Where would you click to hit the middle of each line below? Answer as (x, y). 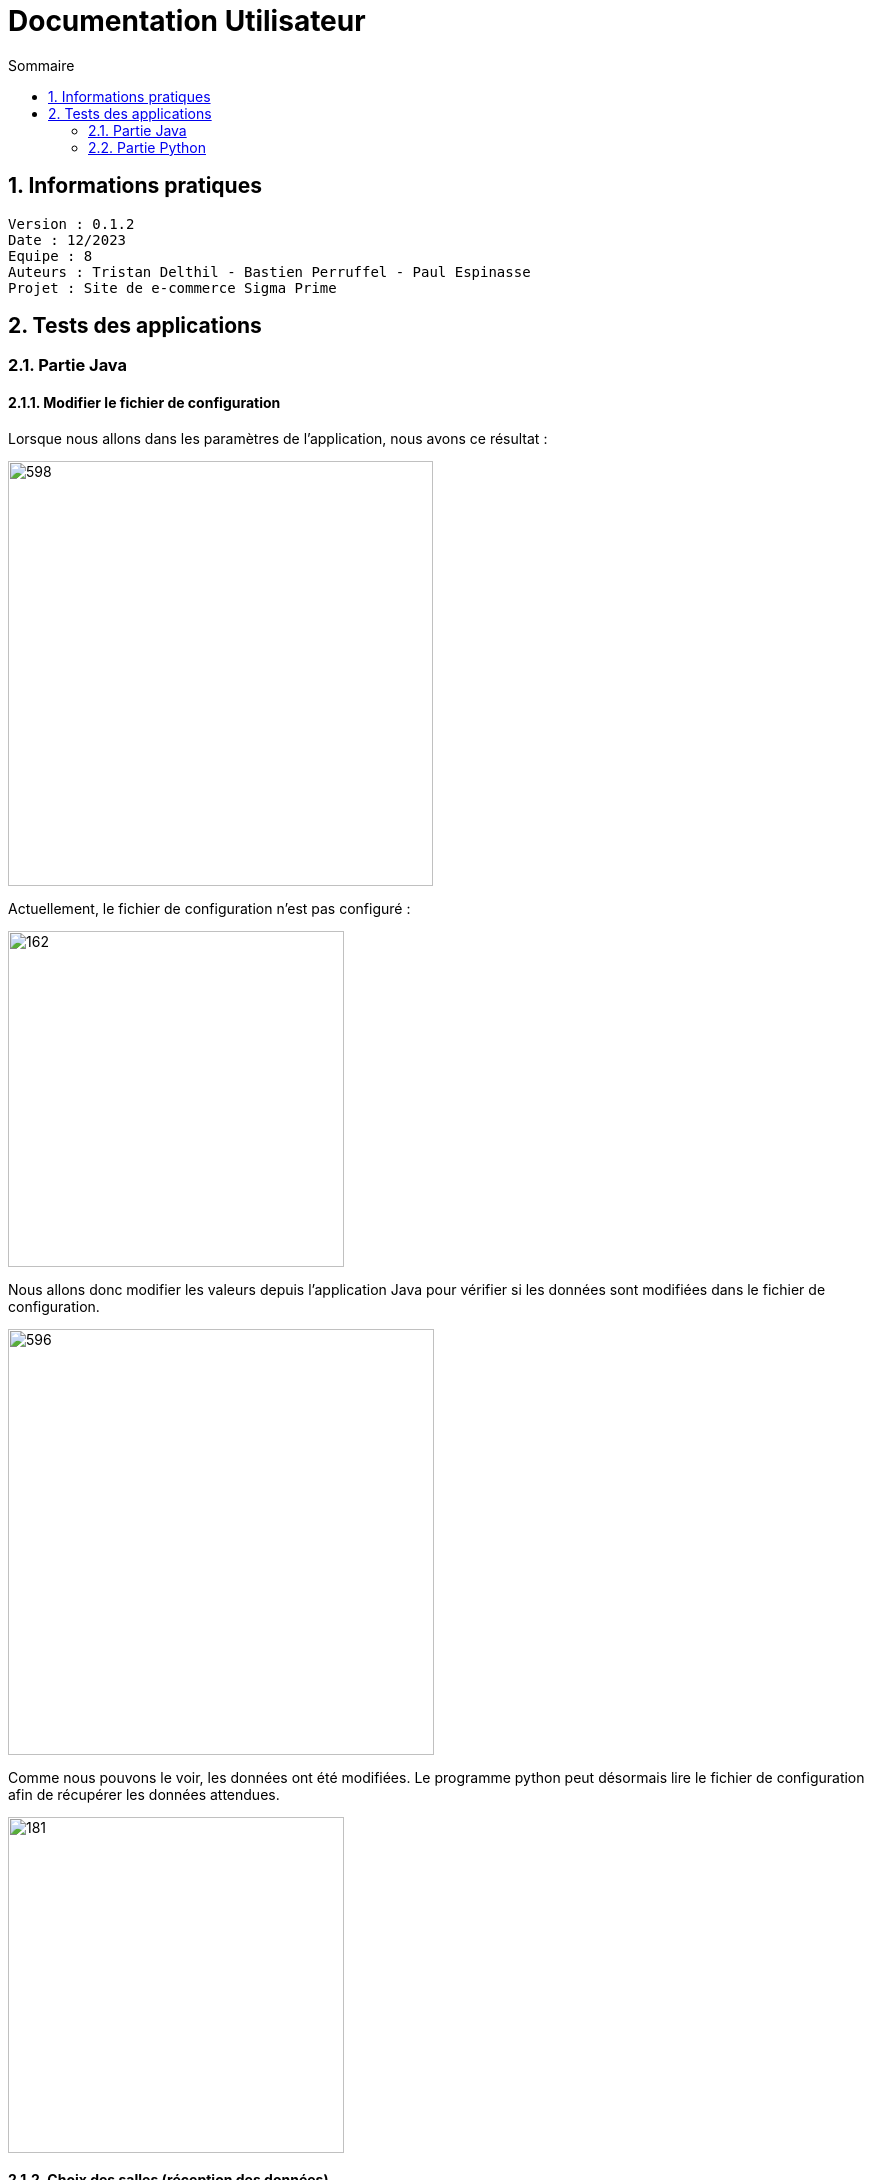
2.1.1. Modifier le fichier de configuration (144, 403)
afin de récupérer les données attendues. (144, 1794)
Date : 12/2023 (67, 239)
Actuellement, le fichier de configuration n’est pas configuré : (209, 908)
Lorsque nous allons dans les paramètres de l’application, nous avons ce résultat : (278, 438)
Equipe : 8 (50, 255)
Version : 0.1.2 (71, 223)
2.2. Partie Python (147, 147)
